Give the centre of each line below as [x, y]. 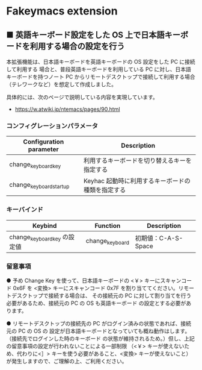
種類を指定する [105, 190]
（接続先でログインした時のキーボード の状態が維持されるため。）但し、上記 [100, 339]
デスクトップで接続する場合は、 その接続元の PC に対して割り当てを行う [101, 296]
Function [108, 225]
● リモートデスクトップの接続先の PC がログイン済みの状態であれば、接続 [99, 324]
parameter [43, 149]
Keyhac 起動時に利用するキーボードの [137, 181]
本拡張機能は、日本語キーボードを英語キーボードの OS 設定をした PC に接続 [101, 62]
